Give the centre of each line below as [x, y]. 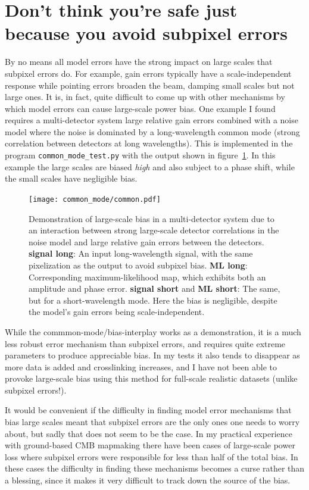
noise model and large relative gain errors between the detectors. [146, 241]
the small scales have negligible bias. [71, 178]
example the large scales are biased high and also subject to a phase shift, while [150, 166]
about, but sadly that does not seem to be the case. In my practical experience [149, 433]
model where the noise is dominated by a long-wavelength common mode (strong [152, 131]
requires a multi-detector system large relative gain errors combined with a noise [152, 120]
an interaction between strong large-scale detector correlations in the [154, 230]
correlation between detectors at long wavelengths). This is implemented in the [149, 143]
